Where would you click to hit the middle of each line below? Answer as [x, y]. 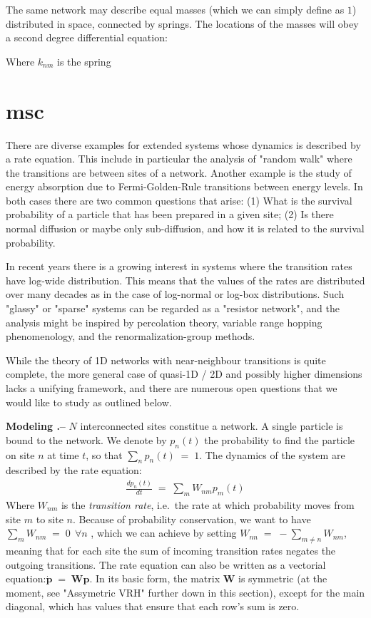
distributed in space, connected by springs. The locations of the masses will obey [182, 23]
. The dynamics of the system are [272, 454]
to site [50, 519]
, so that [104, 454]
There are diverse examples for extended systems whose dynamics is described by [183, 144]
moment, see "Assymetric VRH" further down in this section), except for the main [185, 592]
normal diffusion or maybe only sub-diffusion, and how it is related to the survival [185, 228]
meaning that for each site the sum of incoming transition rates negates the [171, 550]
